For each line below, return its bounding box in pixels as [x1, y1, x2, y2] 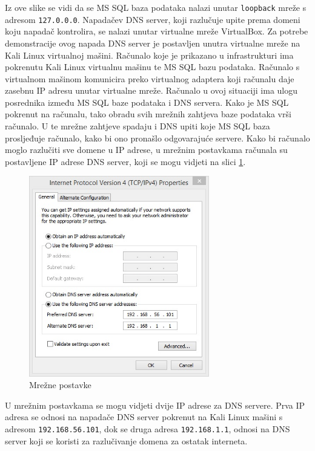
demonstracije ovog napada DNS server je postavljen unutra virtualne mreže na [5, 36, 300, 49]
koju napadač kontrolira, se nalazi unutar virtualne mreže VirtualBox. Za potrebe [5, 25, 308, 37]
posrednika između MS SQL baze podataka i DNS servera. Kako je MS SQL [5, 96, 289, 108]
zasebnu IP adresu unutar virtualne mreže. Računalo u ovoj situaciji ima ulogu [5, 84, 298, 97]
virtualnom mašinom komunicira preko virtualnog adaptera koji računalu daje [5, 72, 294, 85]
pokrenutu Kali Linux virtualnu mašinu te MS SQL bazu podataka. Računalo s [5, 60, 300, 73]
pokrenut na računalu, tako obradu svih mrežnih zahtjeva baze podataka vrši [5, 108, 291, 120]
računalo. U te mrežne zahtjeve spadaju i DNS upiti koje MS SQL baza [5, 120, 270, 132]
